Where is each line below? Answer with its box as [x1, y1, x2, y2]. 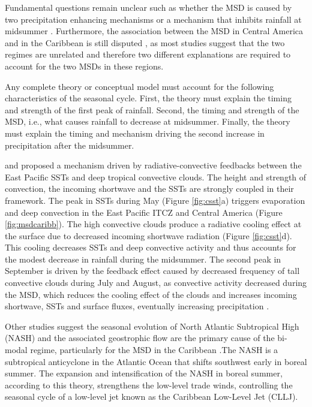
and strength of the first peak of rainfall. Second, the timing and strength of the [5, 103, 299, 116]
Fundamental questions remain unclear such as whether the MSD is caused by [5, 1, 292, 13]
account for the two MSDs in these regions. [5, 59, 164, 72]
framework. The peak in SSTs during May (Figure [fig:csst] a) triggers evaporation [5, 194, 305, 206]
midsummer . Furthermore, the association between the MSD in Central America [5, 25, 304, 37]
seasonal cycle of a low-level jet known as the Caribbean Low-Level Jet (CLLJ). [5, 390, 298, 403]
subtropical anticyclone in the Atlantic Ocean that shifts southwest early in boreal [5, 355, 307, 367]
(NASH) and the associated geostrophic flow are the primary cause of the [5, 331, 275, 344]
